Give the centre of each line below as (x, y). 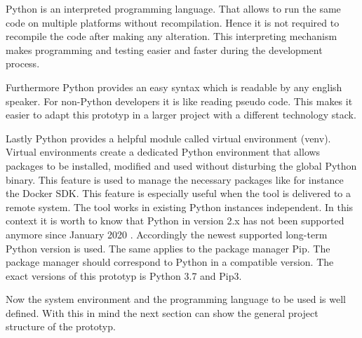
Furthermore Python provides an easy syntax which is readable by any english (174, 87)
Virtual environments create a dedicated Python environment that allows (163, 152)
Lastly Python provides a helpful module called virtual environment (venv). (168, 138)
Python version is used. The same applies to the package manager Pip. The (168, 248)
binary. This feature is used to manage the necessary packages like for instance (175, 179)
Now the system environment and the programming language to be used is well (176, 299)
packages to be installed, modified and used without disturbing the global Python (181, 165)
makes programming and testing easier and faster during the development (164, 49)
